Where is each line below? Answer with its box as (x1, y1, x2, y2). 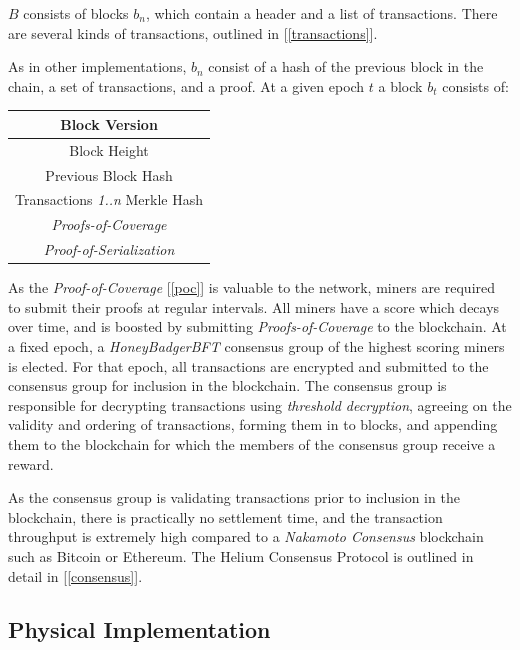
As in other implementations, (8, 56, 187, 77)
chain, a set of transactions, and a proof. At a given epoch (8, 75, 365, 96)
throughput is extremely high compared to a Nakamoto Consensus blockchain (8, 526, 484, 547)
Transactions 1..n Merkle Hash (15, 189, 204, 210)
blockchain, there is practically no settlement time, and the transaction (8, 506, 443, 527)
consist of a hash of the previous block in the (208, 56, 484, 77)
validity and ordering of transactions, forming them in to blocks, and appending (8, 414, 498, 435)
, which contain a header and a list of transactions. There (145, 3, 498, 23)
